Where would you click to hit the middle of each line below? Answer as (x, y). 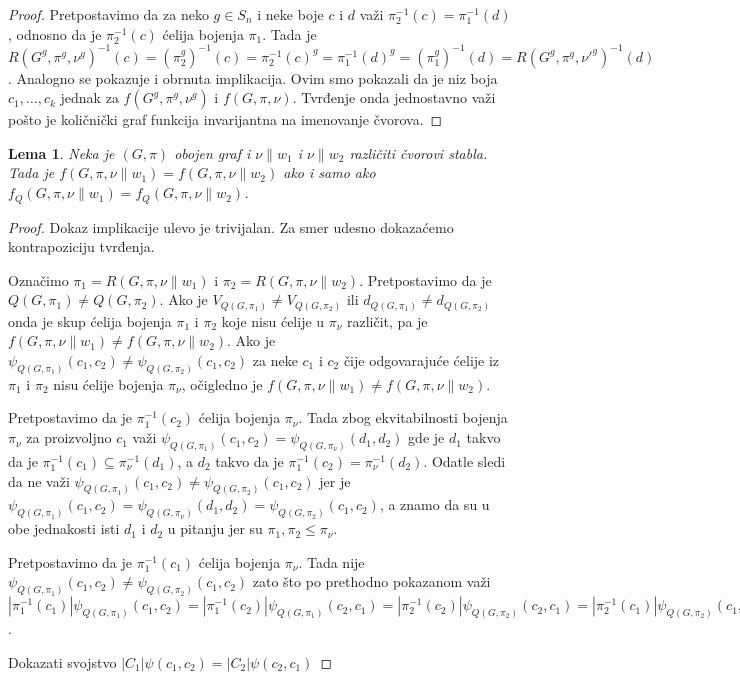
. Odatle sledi (464, 460)
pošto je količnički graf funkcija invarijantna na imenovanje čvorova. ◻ (225, 119)
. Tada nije (331, 561)
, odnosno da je (55, 33)
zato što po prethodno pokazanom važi (371, 581)
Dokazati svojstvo (62, 661)
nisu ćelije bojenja (108, 383)
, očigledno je (222, 383)
